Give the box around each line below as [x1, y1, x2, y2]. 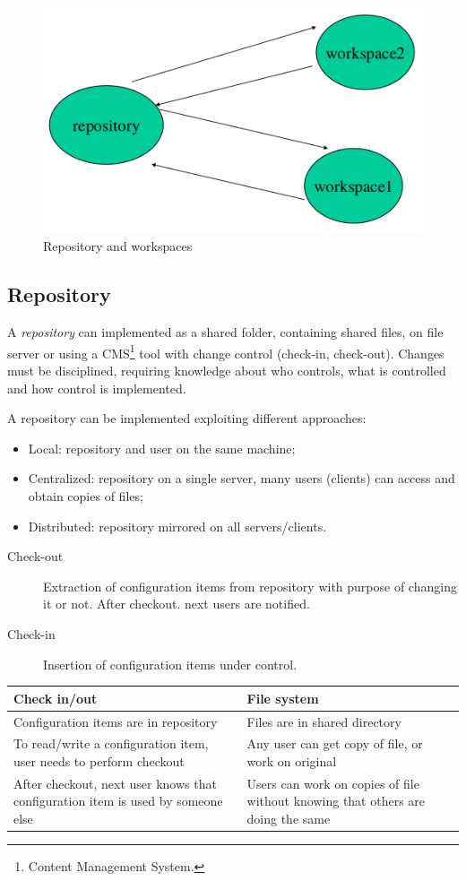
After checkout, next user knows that [13, 773, 217, 792]
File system [246, 688, 319, 707]
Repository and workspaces [43, 237, 193, 255]
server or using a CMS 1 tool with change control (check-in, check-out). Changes [7, 341, 444, 362]
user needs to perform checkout [13, 751, 185, 770]
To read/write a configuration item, [13, 734, 209, 753]
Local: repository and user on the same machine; [28, 438, 296, 457]
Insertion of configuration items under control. [43, 654, 298, 673]
